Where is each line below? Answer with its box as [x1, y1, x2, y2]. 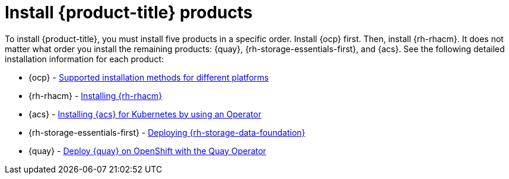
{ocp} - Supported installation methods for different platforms [28, 72, 269, 82]
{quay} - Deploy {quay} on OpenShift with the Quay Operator [28, 145, 266, 156]
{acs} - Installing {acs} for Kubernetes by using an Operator [28, 108, 262, 119]
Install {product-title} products [5, 2, 253, 23]
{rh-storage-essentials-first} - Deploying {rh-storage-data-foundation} [28, 127, 306, 138]
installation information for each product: [5, 53, 164, 64]
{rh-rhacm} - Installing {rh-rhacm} [28, 90, 163, 101]
